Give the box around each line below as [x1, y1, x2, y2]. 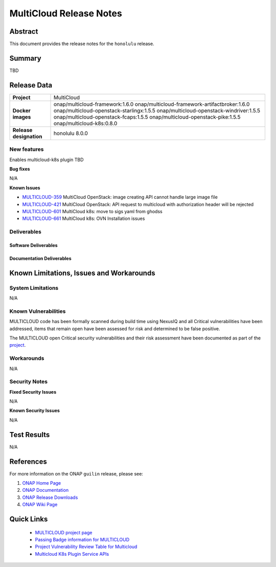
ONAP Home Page [22, 480, 61, 486]
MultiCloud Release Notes [9, 8, 122, 19]
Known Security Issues [9, 407, 60, 414]
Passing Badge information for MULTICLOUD [35, 537, 130, 543]
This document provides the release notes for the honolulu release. [9, 41, 154, 47]
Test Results [9, 430, 50, 439]
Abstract [9, 27, 38, 36]
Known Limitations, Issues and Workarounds [9, 268, 155, 277]
